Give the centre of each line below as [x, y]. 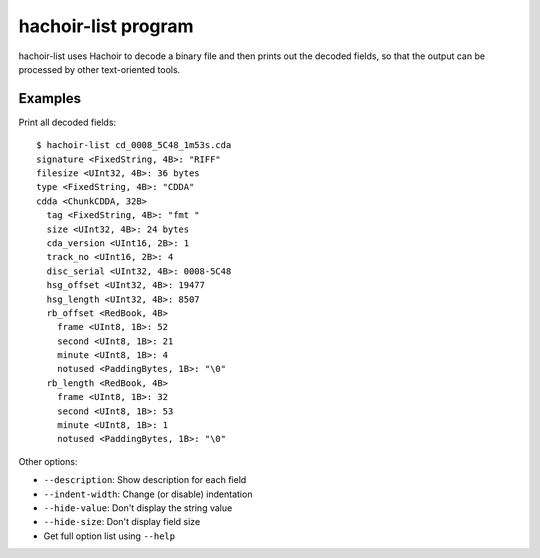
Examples [50, 98]
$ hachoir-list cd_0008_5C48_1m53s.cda [134, 145]
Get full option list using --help [109, 536]
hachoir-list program [106, 26]
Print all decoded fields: [67, 122]
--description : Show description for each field [145, 480]
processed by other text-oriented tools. [99, 69]
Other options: [48, 461]
